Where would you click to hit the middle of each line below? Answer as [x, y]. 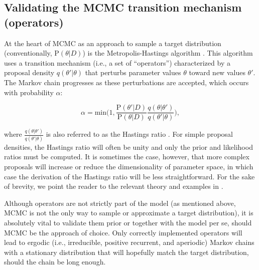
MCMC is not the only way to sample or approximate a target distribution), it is [129, 213]
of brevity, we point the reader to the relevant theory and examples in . [114, 186]
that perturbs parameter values [133, 72]
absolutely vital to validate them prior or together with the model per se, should [128, 222]
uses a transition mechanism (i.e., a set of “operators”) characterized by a [117, 62]
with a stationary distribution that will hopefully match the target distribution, [126, 252]
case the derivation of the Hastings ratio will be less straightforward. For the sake [129, 176]
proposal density [29, 72]
